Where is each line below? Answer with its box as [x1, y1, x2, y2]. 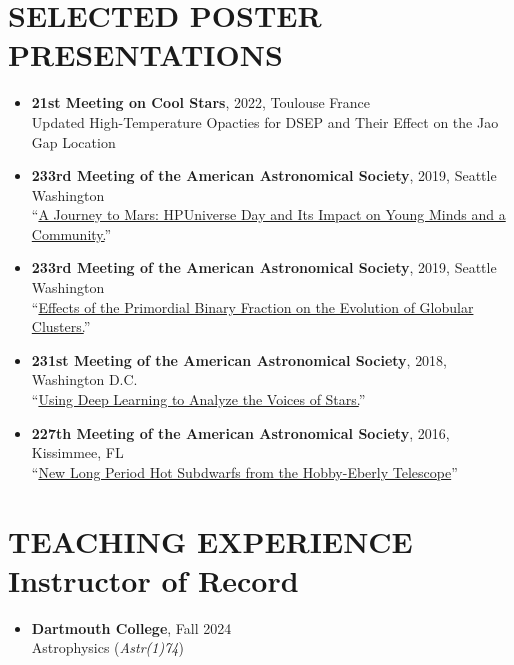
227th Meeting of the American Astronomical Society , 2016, [31, 422, 450, 443]
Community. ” [31, 223, 112, 244]
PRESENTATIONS [8, 34, 283, 75]
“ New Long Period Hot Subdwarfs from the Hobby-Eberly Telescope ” [31, 461, 458, 482]
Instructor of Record [8, 559, 299, 600]
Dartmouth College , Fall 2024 [31, 617, 232, 638]
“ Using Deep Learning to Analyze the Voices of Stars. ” [31, 389, 366, 410]
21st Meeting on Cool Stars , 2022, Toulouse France [31, 92, 370, 113]
